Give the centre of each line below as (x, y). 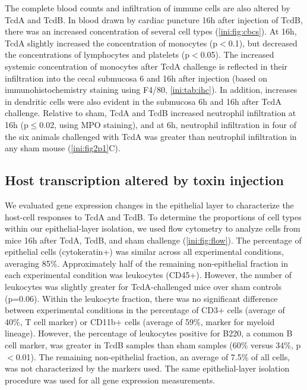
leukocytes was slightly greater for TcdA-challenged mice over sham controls (143, 287)
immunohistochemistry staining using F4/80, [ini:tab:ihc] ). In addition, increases (151, 90)
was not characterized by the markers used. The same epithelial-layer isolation (147, 368)
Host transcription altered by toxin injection (144, 180)
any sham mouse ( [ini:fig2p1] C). (63, 148)
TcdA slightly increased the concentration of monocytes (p (111, 43)
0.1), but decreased (263, 43)
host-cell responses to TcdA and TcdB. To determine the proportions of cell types (153, 216)
